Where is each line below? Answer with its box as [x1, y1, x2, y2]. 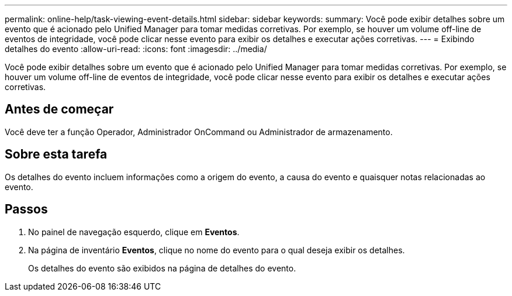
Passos [5, 202, 48, 217]
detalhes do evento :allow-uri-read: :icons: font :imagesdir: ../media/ [5, 44, 267, 54]
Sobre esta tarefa [5, 147, 108, 162]
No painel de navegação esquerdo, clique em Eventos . [28, 226, 240, 237]
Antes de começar [5, 102, 114, 117]
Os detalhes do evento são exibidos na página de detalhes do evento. [28, 263, 296, 273]
